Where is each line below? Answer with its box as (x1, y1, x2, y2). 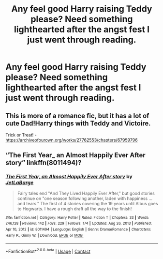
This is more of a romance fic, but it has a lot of (5, 111, 149, 120)
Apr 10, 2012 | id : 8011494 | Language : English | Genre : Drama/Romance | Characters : (5, 227, 151, 232)
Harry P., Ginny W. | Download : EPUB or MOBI (5, 233, 84, 238)
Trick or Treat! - (5, 132, 37, 137)
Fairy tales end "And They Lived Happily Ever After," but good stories (17, 190, 155, 196)
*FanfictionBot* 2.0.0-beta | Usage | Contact (5, 248, 91, 254)
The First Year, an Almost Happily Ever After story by (5, 173, 133, 180)
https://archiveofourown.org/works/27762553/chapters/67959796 (5, 137, 138, 143)
